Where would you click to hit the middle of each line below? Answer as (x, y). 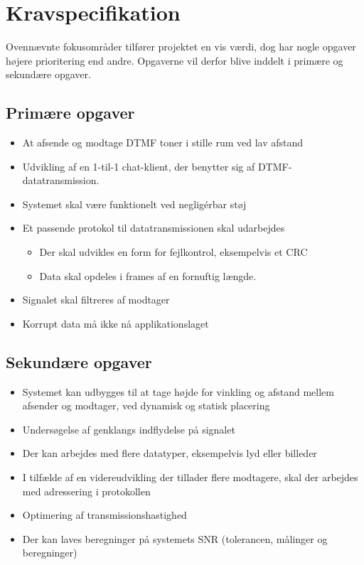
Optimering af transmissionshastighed (105, 515)
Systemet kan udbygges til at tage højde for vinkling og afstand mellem (178, 391)
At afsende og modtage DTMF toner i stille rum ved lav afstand (163, 142)
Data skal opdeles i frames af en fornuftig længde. (148, 275)
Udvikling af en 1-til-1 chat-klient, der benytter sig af (139, 166)
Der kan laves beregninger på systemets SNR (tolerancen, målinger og (175, 538)
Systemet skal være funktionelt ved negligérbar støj (134, 204)
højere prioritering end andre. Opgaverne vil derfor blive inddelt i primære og (175, 60)
